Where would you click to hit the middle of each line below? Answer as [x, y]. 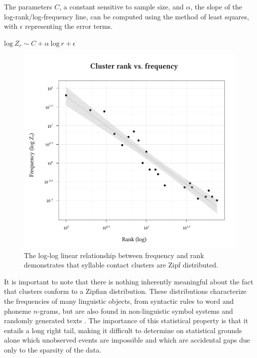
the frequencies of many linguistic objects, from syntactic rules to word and [119, 301]
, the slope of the [216, 6]
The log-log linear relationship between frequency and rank [114, 255]
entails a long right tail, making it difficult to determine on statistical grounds [123, 330]
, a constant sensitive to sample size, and [122, 6]
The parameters [28, 6]
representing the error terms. [69, 26]
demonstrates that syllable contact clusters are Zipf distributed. [121, 265]
